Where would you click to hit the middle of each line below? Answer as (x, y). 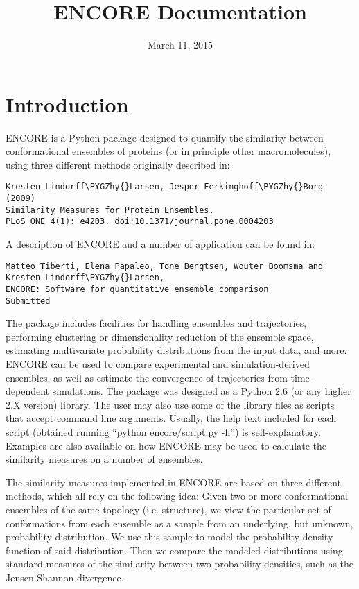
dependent (28, 391)
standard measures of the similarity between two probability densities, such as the (180, 564)
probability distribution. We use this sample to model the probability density (169, 537)
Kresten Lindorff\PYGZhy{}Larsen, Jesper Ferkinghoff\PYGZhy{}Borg (165, 187)
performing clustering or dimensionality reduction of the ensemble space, (160, 336)
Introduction (67, 104)
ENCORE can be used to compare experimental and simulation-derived (158, 364)
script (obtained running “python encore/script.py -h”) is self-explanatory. (163, 432)
